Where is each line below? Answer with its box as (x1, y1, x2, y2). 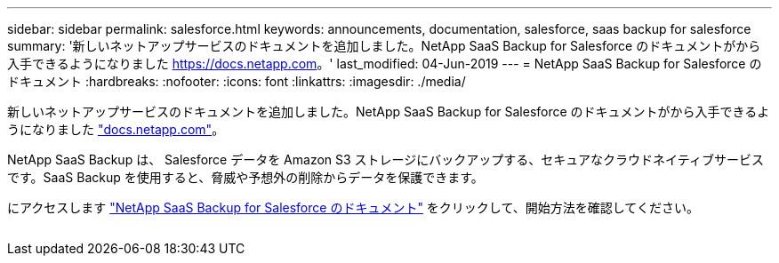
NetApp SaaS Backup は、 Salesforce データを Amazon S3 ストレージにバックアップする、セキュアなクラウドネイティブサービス (7, 152, 764, 167)
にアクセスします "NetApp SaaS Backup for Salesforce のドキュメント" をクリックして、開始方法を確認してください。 (7, 200, 699, 215)
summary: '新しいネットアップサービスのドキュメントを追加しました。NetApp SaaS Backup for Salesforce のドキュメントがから (7, 38, 761, 53)
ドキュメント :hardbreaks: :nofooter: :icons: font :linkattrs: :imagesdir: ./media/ (7, 74, 466, 89)
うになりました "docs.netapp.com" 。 (7, 122, 225, 137)
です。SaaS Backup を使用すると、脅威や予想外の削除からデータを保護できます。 (7, 170, 484, 185)
